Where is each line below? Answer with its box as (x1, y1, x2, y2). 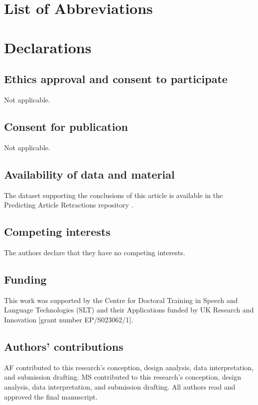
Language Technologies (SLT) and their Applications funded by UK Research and (4, 304, 254, 315)
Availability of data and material (4, 166, 175, 182)
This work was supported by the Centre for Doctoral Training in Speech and (4, 295, 238, 305)
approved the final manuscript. (4, 391, 98, 402)
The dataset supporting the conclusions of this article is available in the (4, 190, 223, 200)
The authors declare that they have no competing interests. (4, 247, 185, 257)
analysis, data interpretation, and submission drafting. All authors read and (4, 381, 236, 392)
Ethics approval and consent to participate (4, 71, 228, 87)
